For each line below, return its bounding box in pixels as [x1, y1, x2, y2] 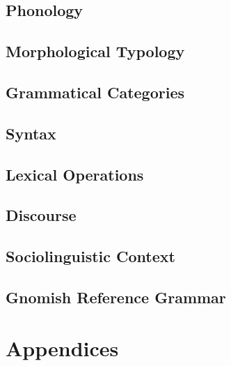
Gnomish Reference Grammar [6, 286, 226, 307]
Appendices [6, 334, 119, 363]
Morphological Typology [6, 40, 185, 62]
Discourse [6, 204, 77, 226]
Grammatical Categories [6, 81, 184, 102]
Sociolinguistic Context [6, 245, 175, 267]
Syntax [6, 122, 56, 144]
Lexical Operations [6, 163, 144, 185]
